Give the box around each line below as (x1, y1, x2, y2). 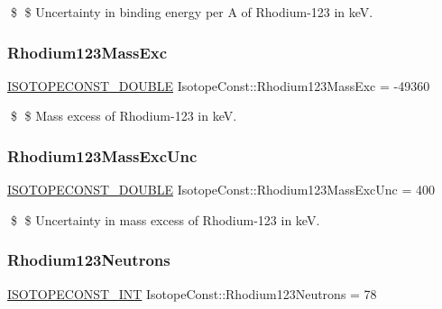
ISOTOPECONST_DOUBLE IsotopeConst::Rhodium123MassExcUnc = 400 (7, 180, 436, 199)
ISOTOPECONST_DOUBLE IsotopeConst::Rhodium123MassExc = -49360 (7, 76, 430, 95)
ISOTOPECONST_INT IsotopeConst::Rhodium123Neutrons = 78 (7, 284, 377, 303)
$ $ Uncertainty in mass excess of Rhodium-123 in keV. (10, 210, 320, 229)
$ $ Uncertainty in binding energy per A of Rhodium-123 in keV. (10, 3, 373, 21)
